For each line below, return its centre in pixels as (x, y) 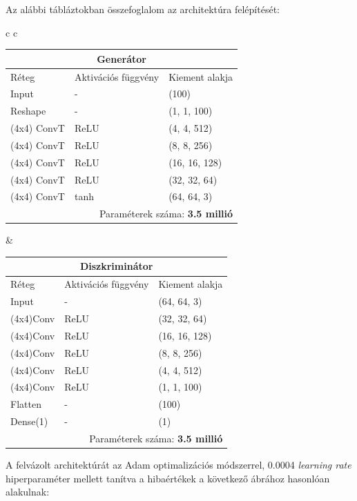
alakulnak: (28, 492)
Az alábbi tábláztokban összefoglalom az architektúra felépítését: (143, 9)
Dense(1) (29, 421)
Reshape (28, 111)
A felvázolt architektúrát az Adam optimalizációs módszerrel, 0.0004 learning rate (178, 464)
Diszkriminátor (116, 266)
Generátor (122, 58)
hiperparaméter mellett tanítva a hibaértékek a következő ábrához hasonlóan (168, 478)
